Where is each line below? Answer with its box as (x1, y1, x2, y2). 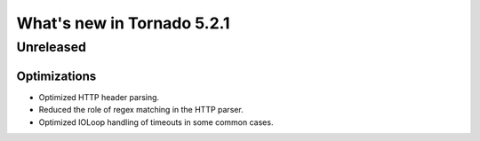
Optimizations (16, 68, 97, 83)
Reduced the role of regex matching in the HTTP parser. (38, 105, 244, 115)
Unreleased (16, 39, 86, 55)
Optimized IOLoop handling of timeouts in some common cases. (38, 116, 274, 128)
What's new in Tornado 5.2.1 (16, 13, 230, 33)
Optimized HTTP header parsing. (38, 91, 160, 102)
